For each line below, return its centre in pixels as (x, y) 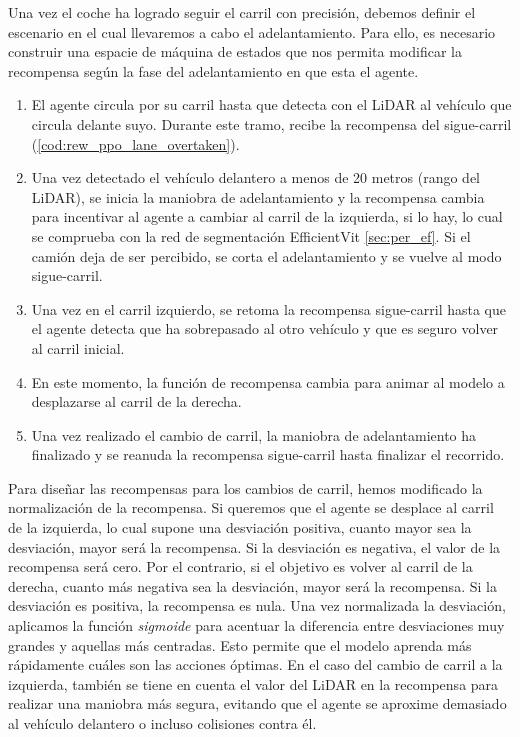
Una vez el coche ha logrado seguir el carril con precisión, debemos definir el (242, 12)
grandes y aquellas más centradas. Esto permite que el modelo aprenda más (240, 644)
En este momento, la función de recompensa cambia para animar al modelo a (268, 381)
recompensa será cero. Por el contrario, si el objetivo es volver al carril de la (240, 566)
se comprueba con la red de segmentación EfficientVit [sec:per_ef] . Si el (251, 235)
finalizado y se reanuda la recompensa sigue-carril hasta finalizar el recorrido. (268, 454)
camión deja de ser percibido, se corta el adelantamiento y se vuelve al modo (266, 255)
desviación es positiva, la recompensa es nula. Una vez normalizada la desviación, (257, 605)
